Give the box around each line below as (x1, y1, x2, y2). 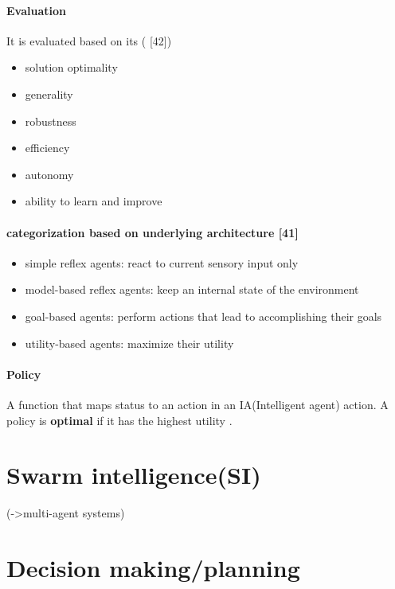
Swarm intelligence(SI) (6, 458, 261, 491)
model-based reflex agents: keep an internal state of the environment (25, 281, 359, 298)
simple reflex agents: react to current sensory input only (25, 254, 299, 271)
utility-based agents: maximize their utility (25, 334, 234, 351)
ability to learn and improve (25, 193, 162, 209)
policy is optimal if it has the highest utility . (6, 412, 233, 428)
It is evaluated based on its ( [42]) (6, 32, 172, 49)
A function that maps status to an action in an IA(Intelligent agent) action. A (6, 396, 389, 412)
